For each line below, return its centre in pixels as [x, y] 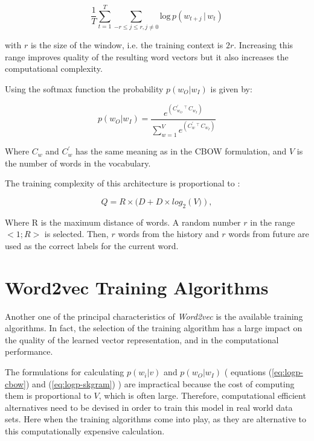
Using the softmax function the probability [84, 88]
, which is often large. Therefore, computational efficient [202, 395]
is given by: [231, 88]
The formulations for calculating [65, 372]
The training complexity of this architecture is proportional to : [123, 183]
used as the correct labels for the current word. [92, 245]
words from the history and [168, 234]
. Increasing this [264, 45]
